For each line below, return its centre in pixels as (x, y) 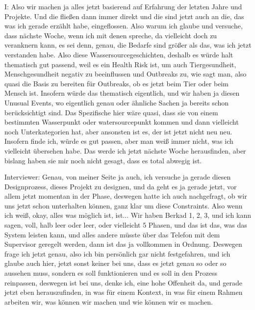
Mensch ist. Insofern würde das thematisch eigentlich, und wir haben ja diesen (122, 93)
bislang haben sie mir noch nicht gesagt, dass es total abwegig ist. (103, 160)
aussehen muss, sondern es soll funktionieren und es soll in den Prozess (111, 273)
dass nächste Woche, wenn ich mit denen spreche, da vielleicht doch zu (111, 35)
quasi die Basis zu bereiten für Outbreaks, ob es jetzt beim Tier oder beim (116, 83)
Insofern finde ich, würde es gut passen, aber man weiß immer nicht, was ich (119, 141)
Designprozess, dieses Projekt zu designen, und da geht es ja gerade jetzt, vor (121, 186)
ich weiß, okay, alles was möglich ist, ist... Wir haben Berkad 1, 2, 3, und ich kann (128, 215)
